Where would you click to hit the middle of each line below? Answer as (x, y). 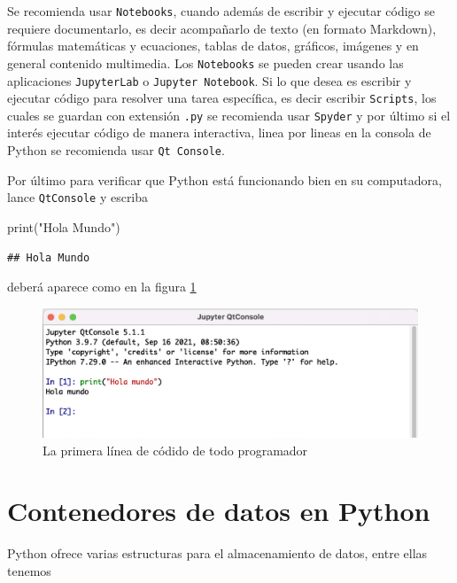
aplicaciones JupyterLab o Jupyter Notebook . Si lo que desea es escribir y (209, 80)
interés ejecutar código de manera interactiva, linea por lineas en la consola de (219, 132)
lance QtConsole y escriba (78, 197)
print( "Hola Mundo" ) (64, 226)
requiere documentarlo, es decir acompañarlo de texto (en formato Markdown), (222, 28)
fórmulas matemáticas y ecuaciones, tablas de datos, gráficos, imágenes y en (213, 46)
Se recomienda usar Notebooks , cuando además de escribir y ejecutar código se (221, 11)
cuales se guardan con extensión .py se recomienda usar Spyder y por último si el (229, 115)
